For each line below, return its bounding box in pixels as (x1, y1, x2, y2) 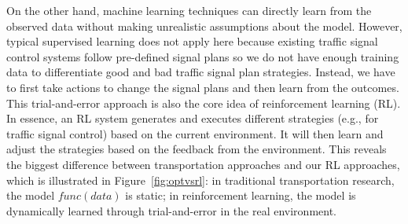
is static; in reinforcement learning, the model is (125, 187, 356, 204)
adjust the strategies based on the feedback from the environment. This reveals (6, 141, 387, 157)
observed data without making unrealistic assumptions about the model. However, (6, 17, 402, 34)
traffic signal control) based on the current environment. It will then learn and (6, 125, 384, 141)
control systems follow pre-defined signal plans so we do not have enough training (6, 48, 399, 64)
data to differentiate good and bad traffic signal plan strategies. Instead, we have (6, 64, 395, 80)
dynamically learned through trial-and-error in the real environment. (6, 202, 336, 218)
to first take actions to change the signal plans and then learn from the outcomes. (6, 79, 399, 95)
